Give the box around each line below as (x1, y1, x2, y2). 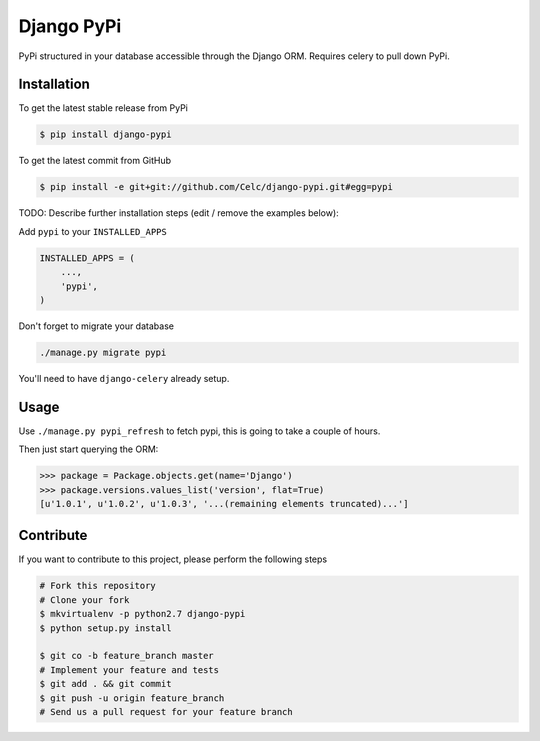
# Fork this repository (39, 580, 157, 592)
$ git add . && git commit (39, 678, 172, 690)
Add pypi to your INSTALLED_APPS (18, 225, 167, 237)
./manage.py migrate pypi (39, 346, 167, 358)
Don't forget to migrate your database (18, 320, 175, 332)
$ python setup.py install (39, 622, 172, 634)
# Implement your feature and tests (39, 664, 220, 675)
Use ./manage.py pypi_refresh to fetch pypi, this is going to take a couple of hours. (18, 425, 381, 437)
